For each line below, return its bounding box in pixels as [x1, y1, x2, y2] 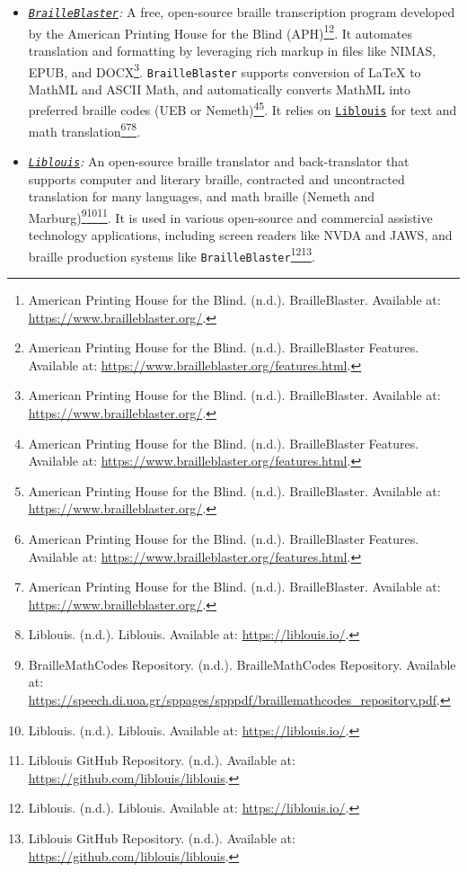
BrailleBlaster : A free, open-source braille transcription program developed [28, 3, 455, 21]
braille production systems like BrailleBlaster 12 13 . [28, 244, 315, 265]
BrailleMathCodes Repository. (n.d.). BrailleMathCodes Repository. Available [28, 654, 456, 673]
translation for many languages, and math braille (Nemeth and [28, 187, 375, 206]
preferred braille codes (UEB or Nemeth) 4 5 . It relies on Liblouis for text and [28, 98, 457, 120]
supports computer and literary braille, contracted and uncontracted [28, 169, 405, 188]
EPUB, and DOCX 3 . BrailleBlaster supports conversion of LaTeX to [28, 59, 421, 81]
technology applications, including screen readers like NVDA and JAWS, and [28, 226, 453, 245]
